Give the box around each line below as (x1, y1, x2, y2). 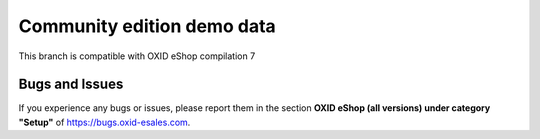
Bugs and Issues (18, 76, 124, 93)
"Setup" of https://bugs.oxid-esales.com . (18, 116, 191, 128)
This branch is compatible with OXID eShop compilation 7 (18, 50, 256, 62)
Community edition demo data (18, 15, 277, 37)
